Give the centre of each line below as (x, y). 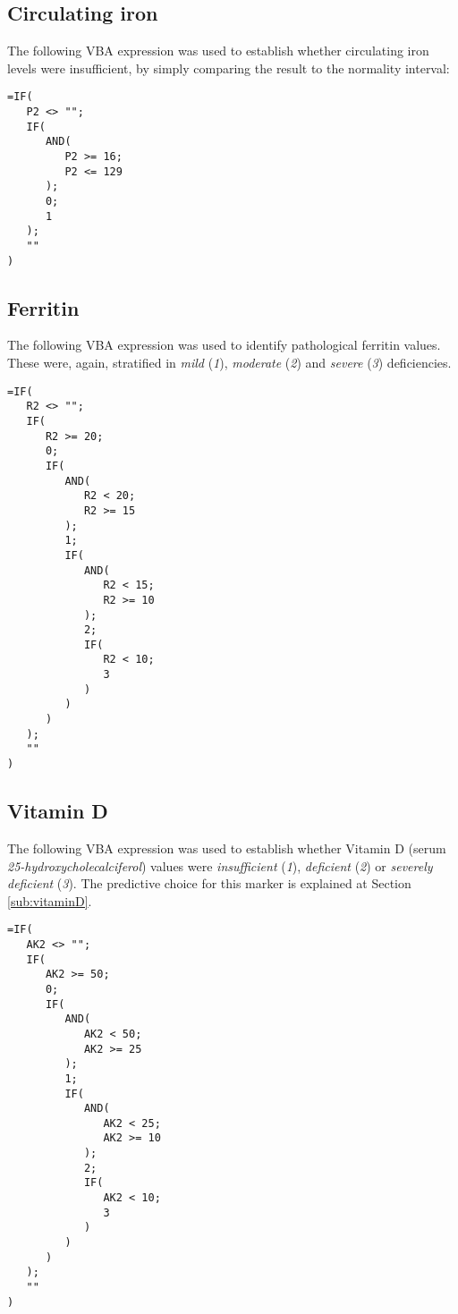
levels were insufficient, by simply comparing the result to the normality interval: (229, 68)
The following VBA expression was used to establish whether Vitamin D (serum (227, 848)
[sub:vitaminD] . (50, 900)
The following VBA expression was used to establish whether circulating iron (218, 51)
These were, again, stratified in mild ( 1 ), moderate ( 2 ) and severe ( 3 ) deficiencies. (229, 363)
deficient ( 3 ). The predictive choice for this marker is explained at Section (209, 883)
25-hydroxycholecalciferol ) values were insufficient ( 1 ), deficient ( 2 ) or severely (220, 865)
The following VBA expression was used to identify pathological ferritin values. (224, 345)
